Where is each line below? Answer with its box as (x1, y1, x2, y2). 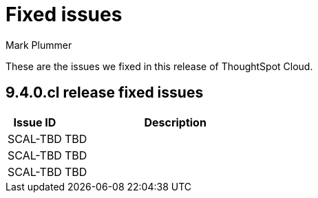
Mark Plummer (6, 38, 72, 51)
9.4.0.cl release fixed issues (6, 84, 204, 102)
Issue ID (13, 115, 56, 129)
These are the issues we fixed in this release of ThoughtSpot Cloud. (6, 60, 313, 72)
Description (144, 115, 206, 129)
